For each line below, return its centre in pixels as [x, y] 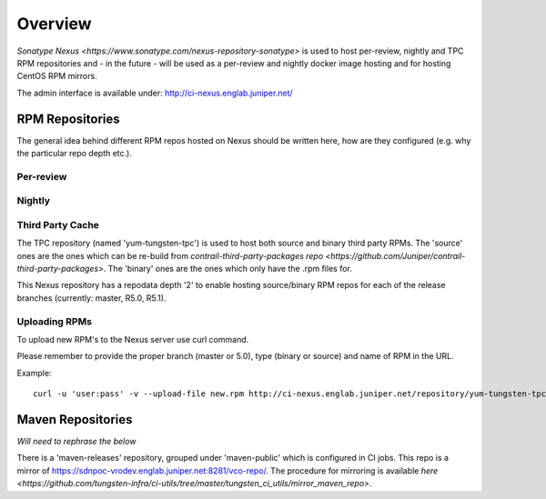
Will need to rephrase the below [76, 442]
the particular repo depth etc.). [74, 154]
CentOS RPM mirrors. [57, 76]
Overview [54, 24]
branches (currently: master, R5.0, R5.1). [91, 298]
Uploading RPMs [55, 321]
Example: [34, 373]
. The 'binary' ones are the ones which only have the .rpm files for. [227, 269]
